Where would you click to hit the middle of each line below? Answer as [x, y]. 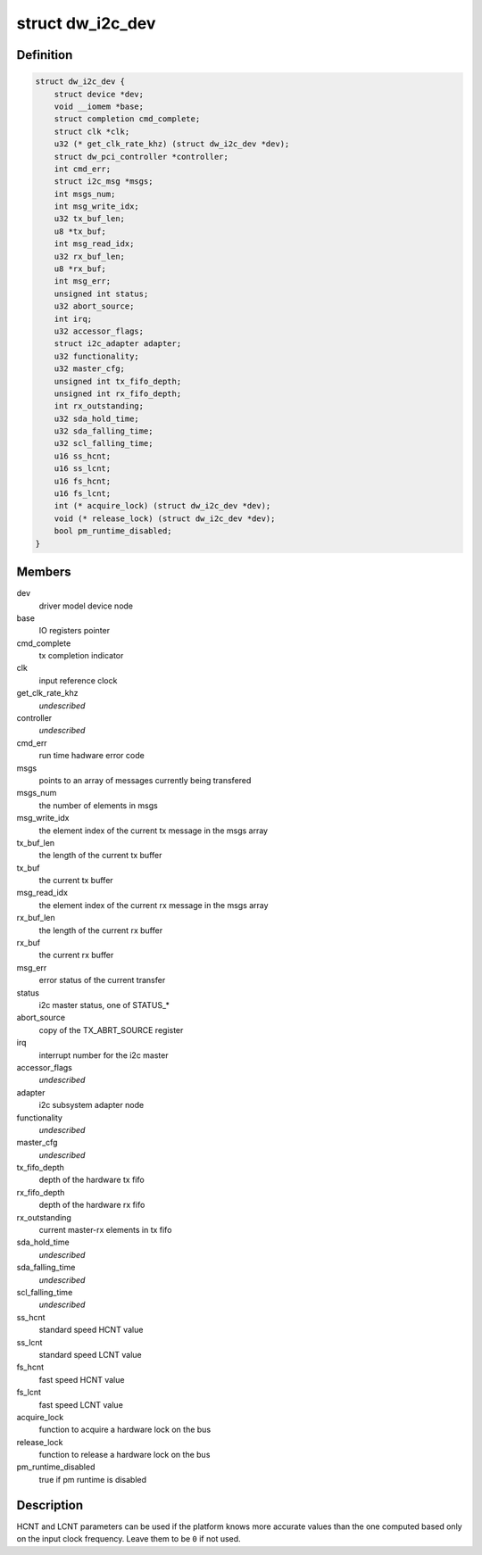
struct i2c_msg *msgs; [104, 182]
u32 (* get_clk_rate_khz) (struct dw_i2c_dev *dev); [172, 144]
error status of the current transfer [102, 980]
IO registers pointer [75, 631]
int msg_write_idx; [97, 207]
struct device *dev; [99, 94]
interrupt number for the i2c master [104, 1055]
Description [50, 1505]
